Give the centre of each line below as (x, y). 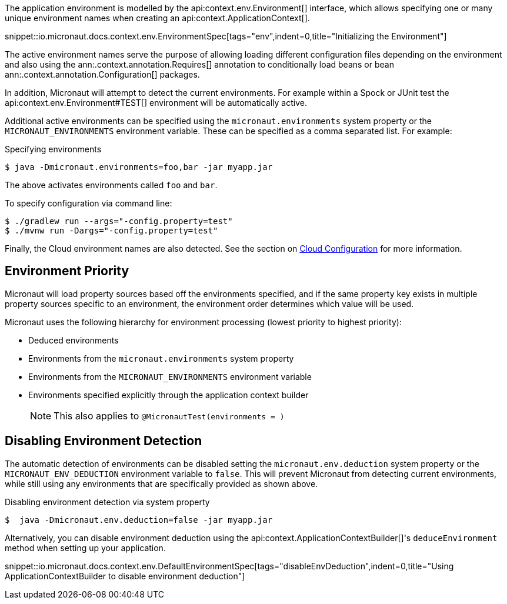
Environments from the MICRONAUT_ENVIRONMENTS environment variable (170, 376)
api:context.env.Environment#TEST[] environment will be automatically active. (156, 103)
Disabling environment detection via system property (107, 502)
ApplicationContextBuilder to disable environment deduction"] (125, 576)
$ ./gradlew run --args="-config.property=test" (119, 221)
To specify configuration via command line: (89, 203)
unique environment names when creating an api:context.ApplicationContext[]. (157, 18)
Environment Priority (67, 271)
